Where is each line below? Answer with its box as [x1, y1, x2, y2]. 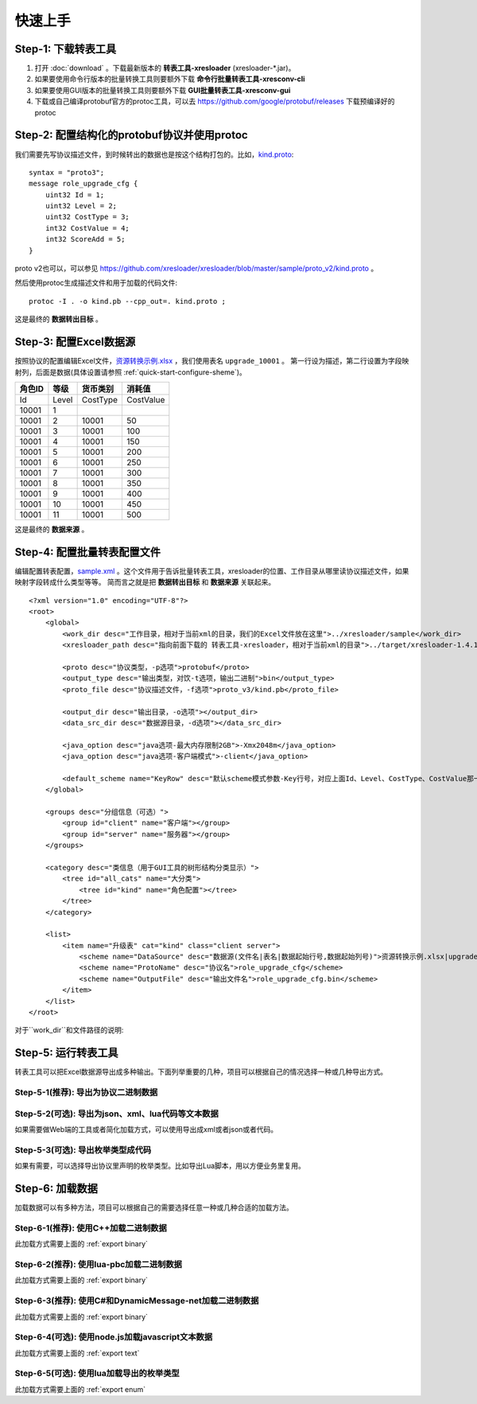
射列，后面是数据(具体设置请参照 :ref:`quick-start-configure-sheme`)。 [14, 367, 246, 377]
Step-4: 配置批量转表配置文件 [14, 545, 161, 558]
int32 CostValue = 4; [45, 224, 130, 232]
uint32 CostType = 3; [45, 212, 130, 222]
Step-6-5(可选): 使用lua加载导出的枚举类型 [14, 1368, 180, 1379]
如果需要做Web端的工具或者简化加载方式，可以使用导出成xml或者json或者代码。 [14, 1125, 278, 1134]
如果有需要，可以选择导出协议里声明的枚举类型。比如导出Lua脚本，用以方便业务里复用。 [14, 1161, 306, 1171]
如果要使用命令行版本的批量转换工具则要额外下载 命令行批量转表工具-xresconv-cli [34, 74, 305, 84]
